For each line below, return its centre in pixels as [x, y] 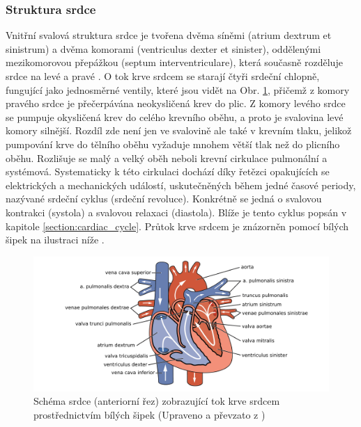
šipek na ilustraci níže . [55, 240]
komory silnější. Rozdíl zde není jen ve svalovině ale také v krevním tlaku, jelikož [179, 130]
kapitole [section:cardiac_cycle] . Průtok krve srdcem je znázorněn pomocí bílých [177, 226]
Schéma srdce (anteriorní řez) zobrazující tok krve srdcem [157, 401]
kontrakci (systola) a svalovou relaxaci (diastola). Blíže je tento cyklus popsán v [176, 212]
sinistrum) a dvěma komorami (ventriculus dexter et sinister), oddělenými [163, 48]
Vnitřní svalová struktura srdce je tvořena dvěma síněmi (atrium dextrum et [169, 35]
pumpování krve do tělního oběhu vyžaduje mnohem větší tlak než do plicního [173, 144]
